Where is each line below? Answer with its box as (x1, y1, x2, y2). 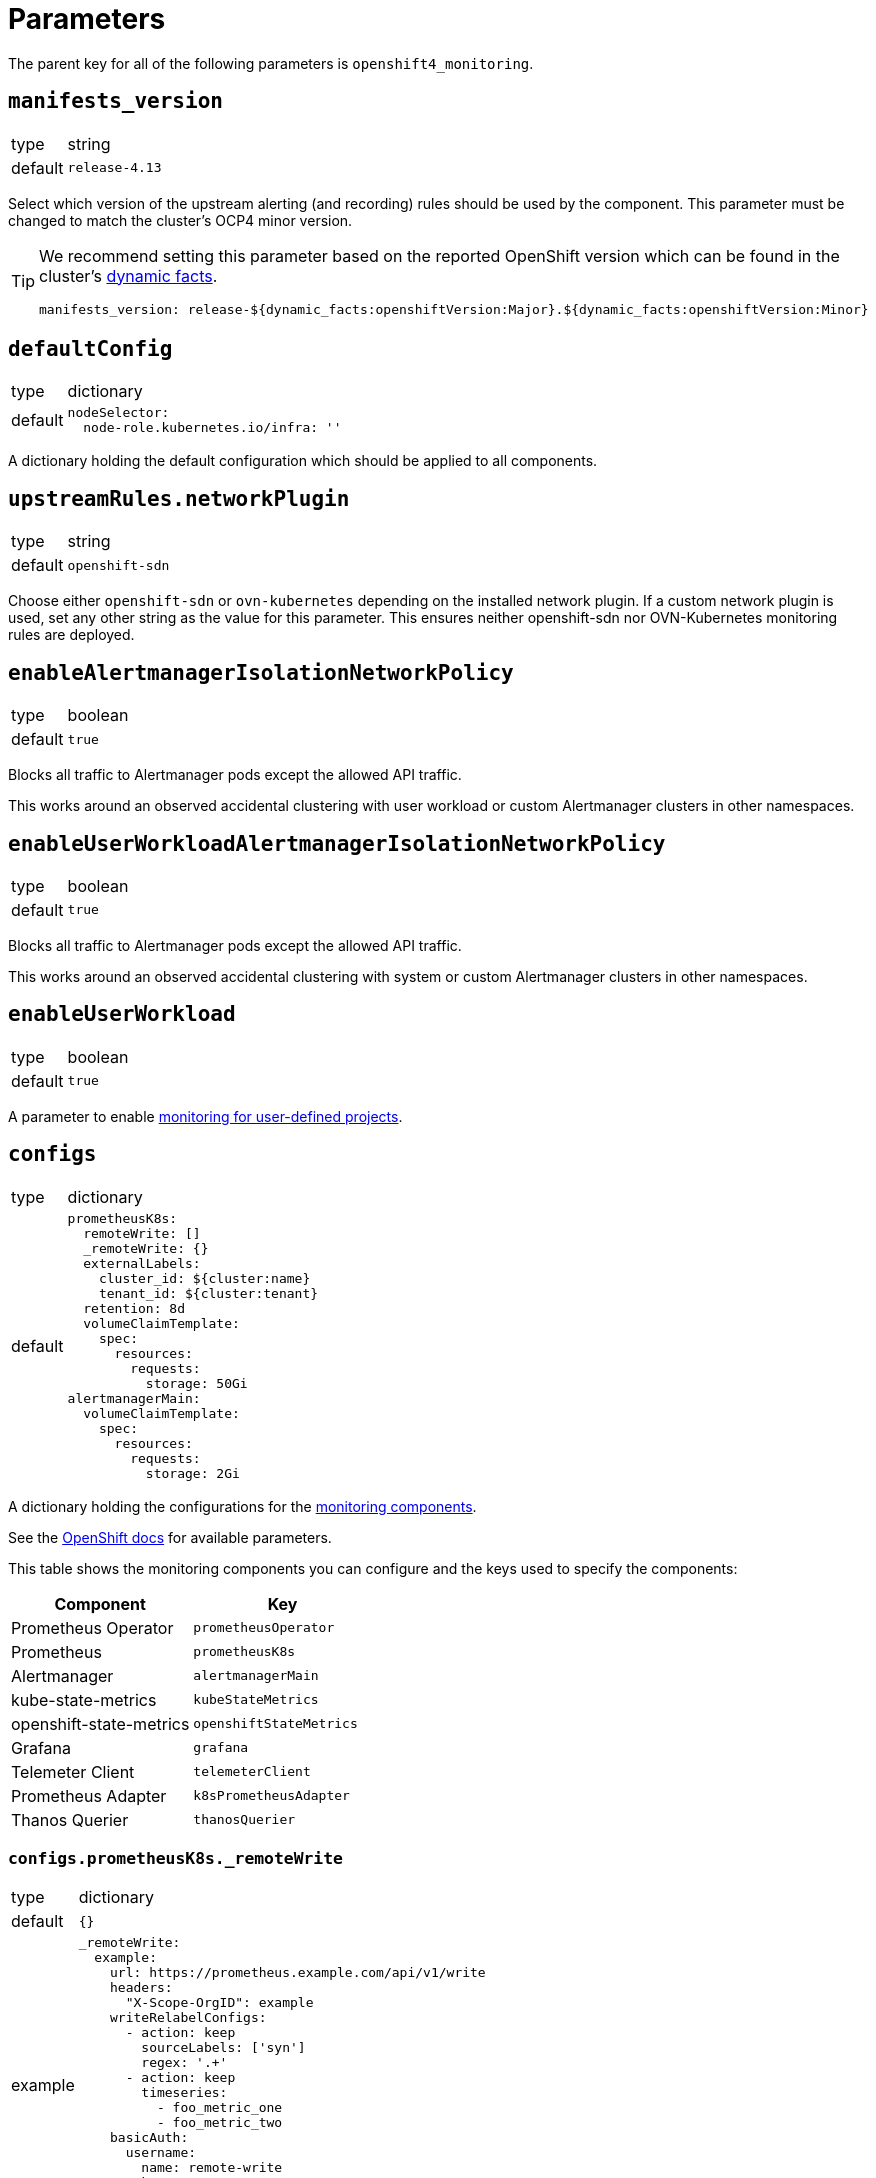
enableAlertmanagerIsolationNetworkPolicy (8, 660, 514, 685)
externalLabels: (83, 1255, 201, 1271)
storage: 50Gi (145, 1375, 248, 1391)
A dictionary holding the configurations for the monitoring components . (8, 1497, 477, 1515)
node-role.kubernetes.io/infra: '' (83, 420, 342, 436)
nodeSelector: (67, 405, 170, 421)
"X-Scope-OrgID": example (125, 1995, 314, 2011)
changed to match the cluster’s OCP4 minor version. (8, 211, 353, 229)
